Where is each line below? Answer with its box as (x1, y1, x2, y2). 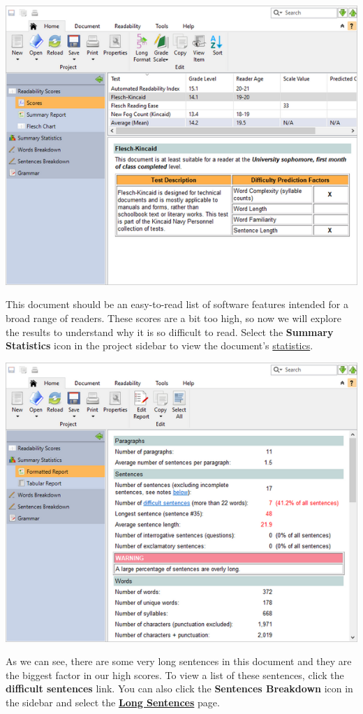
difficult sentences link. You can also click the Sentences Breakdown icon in (6, 681, 353, 696)
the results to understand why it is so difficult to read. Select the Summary (6, 324, 334, 339)
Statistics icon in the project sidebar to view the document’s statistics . (6, 338, 313, 353)
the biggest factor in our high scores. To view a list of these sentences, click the (6, 667, 344, 682)
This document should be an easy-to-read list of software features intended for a (6, 297, 348, 312)
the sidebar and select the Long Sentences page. (6, 695, 220, 709)
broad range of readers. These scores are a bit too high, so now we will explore (6, 311, 341, 326)
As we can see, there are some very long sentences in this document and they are (6, 654, 352, 669)
